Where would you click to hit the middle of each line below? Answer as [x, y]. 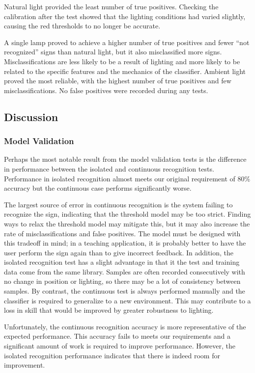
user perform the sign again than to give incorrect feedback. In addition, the [119, 252]
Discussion [31, 116]
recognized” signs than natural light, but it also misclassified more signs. [113, 52]
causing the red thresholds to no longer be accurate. [82, 26]
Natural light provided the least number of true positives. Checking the [111, 6]
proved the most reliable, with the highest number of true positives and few [118, 81]
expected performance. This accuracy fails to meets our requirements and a [117, 336]
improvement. [25, 365]
